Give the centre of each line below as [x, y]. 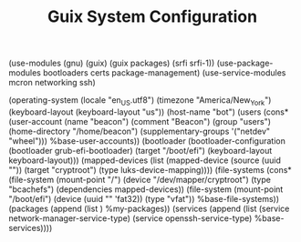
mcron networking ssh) [52, 83]
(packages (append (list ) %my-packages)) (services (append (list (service [149, 208]
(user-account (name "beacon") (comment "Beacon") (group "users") [140, 121]
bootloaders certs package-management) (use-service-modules [165, 73]
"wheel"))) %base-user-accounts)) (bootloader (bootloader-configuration [147, 141]
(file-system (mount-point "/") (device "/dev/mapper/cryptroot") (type [140, 179]
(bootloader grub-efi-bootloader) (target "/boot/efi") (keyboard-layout [140, 150]
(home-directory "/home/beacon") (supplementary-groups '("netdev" [140, 131]
